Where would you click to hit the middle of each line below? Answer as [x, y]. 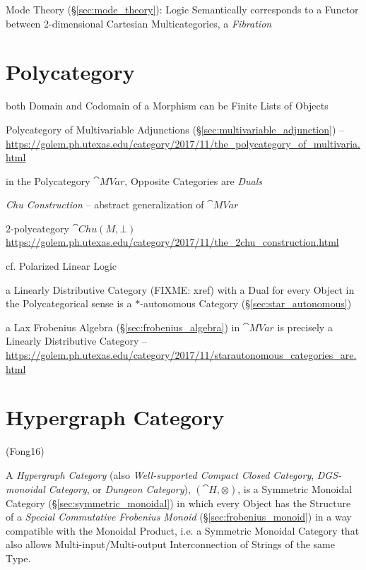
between [23, 23]
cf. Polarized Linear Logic [61, 266]
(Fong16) [25, 451]
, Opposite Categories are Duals [193, 180]
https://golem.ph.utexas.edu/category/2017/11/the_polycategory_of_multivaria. [183, 143]
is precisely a [305, 327]
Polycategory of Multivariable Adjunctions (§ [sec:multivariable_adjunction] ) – [175, 129]
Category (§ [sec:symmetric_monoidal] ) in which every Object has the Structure [178, 503]
